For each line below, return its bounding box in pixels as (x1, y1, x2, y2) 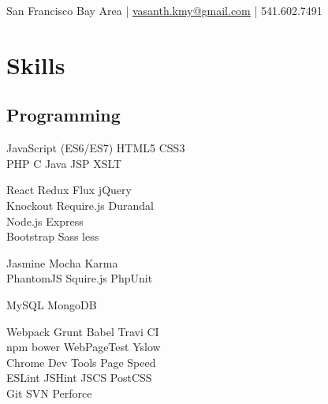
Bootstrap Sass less (6, 228, 99, 245)
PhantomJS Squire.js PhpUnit (6, 270, 153, 286)
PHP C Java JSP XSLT (6, 155, 122, 171)
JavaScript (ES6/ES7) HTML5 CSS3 (6, 140, 185, 156)
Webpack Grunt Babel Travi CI (6, 323, 159, 339)
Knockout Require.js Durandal (6, 196, 154, 213)
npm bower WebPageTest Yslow (6, 339, 161, 355)
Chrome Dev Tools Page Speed (6, 353, 156, 370)
